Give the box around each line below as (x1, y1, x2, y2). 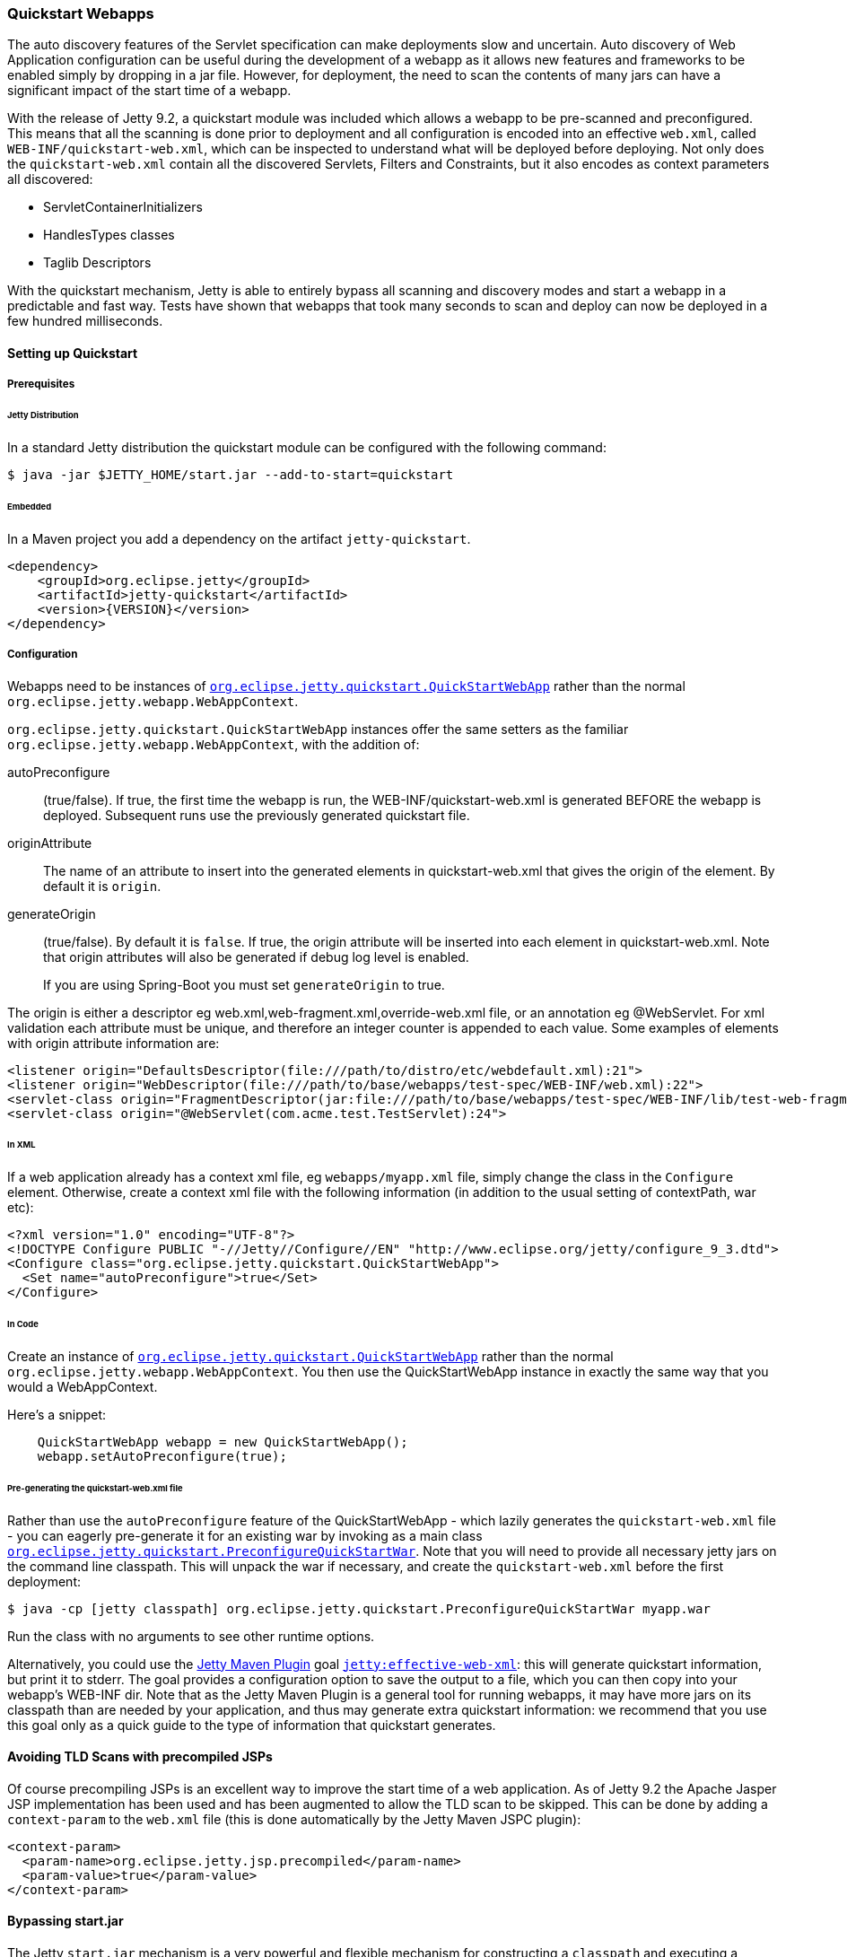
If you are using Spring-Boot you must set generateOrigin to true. (43, 976, 445, 992)
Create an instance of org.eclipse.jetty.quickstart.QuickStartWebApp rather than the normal (7, 1348, 614, 1364)
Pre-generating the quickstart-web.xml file (7, 1482, 183, 1493)
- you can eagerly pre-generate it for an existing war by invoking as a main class (7, 1527, 483, 1543)
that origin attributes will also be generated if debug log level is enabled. (43, 948, 469, 965)
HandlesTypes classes (43, 227, 175, 243)
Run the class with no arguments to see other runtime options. (7, 1628, 375, 1644)
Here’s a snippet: (7, 1406, 107, 1422)
